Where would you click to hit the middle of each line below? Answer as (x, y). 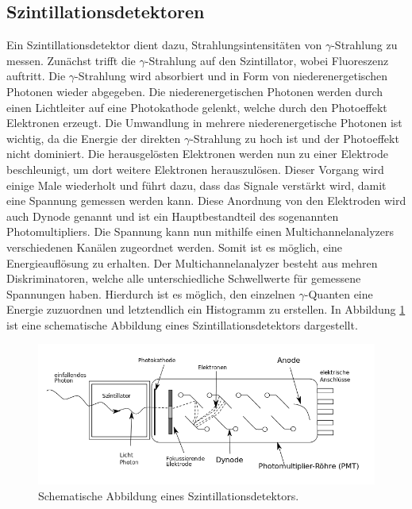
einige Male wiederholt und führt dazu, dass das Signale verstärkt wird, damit (196, 185)
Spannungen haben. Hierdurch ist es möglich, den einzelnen (151, 293)
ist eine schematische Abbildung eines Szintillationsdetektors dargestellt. (182, 324)
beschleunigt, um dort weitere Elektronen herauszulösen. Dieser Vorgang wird (195, 169)
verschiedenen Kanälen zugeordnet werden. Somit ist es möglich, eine (175, 247)
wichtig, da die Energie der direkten (94, 138)
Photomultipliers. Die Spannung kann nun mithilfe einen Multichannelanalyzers (200, 231)
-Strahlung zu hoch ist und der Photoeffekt (295, 138)
